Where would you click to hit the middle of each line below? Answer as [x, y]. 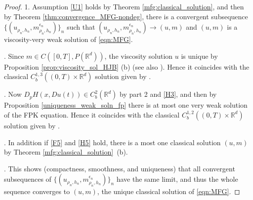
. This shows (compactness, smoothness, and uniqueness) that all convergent [120, 168]
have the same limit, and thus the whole [177, 179]
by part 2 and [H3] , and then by [168, 94]
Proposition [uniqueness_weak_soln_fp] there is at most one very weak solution [126, 105]
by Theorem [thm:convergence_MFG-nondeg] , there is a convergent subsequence [126, 16]
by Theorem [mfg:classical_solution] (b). [66, 152]
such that [81, 27]
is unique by [199, 56]
